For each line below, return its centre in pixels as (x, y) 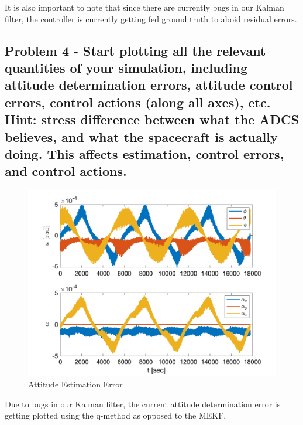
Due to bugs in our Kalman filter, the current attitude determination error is (143, 404)
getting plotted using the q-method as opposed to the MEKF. (116, 415)
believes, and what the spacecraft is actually (141, 136)
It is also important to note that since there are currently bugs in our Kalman (144, 7)
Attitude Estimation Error (75, 384)
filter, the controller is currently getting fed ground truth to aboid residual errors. (151, 18)
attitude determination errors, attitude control (149, 85)
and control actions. (66, 171)
